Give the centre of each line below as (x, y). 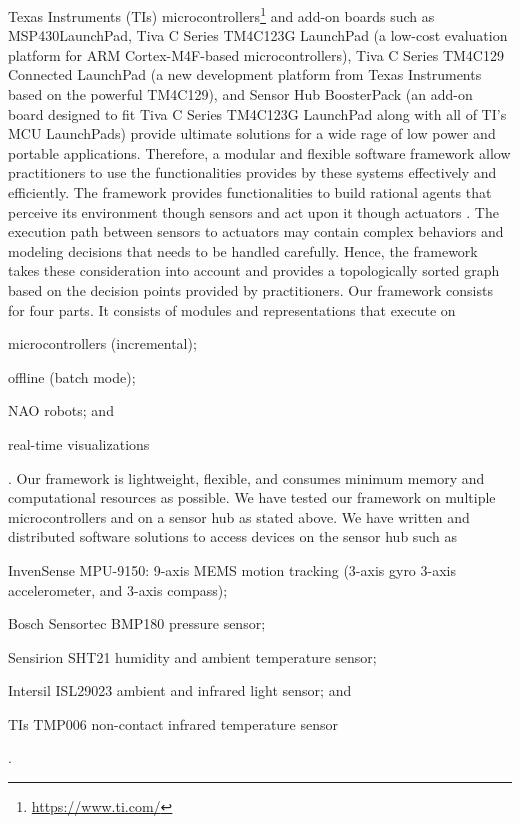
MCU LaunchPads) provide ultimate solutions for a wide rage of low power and (252, 133)
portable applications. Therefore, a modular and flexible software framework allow (259, 152)
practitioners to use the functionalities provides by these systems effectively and (252, 172)
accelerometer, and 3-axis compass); (118, 589)
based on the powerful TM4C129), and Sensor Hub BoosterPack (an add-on (240, 94)
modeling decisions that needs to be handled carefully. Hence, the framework (243, 250)
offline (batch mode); (72, 376)
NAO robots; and (61, 410)
